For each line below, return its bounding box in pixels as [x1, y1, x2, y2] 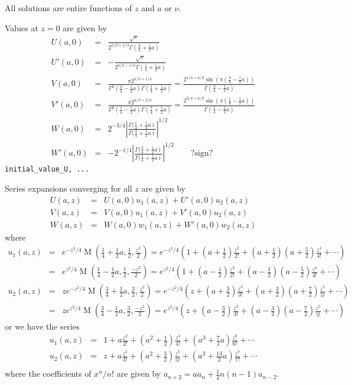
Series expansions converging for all [5, 182, 133, 195]
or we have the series [5, 320, 80, 333]
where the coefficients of [5, 367, 91, 380]
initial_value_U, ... [5, 165, 90, 174]
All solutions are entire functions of [5, 2, 132, 14]
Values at [5, 21, 38, 34]
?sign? [190, 149, 213, 158]
